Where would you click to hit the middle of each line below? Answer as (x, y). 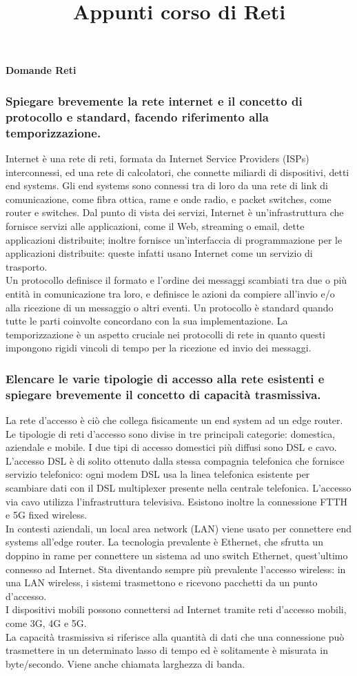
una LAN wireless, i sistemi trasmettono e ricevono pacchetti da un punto (162, 582)
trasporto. (27, 266)
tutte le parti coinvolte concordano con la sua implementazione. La (147, 321)
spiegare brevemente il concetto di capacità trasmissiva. (163, 394)
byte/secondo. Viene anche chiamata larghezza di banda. (125, 663)
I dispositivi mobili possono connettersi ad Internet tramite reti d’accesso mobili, (176, 609)
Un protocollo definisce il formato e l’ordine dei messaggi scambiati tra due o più (176, 280)
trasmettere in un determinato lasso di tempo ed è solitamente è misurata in (167, 650)
